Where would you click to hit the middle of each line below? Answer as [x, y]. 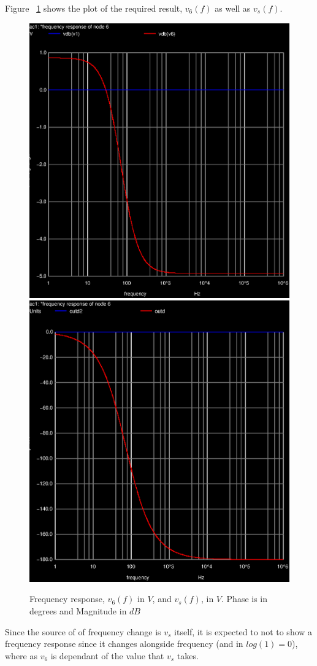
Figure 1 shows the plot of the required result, [94, 8]
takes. [188, 655]
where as [21, 655]
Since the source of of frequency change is [83, 631]
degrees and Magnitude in [78, 611]
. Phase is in [245, 599]
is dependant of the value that [107, 655]
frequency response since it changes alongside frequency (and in [124, 644]
